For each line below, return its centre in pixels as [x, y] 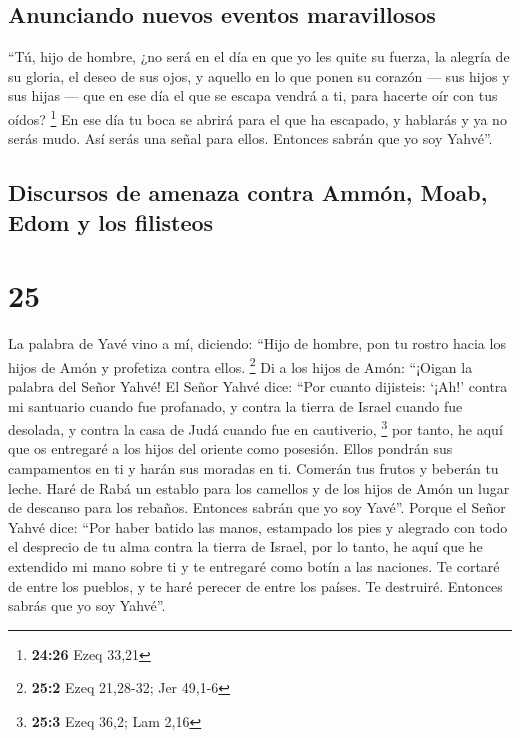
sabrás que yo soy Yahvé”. [87, 605]
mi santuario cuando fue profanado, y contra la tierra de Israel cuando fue [235, 405]
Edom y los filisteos [111, 221]
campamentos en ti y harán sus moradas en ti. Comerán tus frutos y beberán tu [253, 468]
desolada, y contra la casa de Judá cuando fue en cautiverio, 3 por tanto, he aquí [255, 427]
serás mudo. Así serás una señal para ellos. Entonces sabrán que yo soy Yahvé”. [250, 138]
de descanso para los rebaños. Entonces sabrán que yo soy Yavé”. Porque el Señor [257, 507]
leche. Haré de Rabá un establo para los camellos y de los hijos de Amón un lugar [259, 487]
